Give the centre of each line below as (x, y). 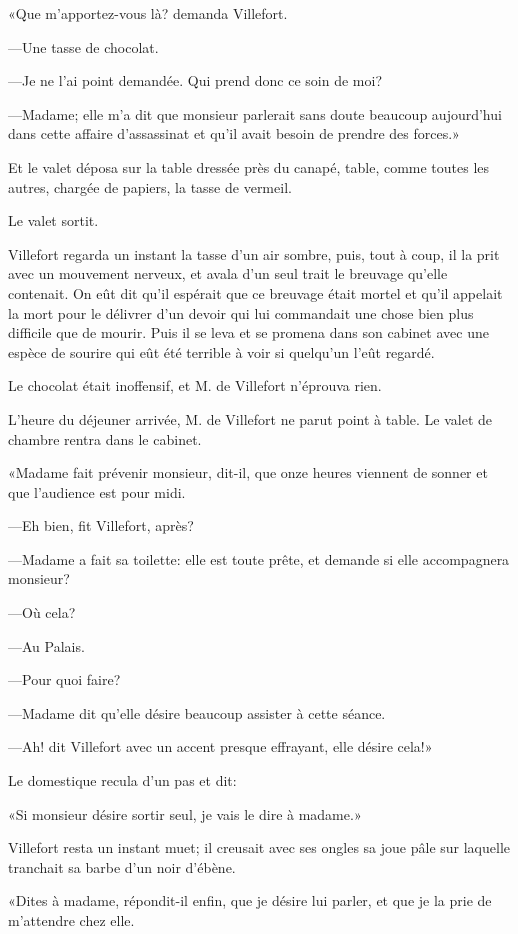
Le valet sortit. (53, 220)
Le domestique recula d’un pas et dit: (122, 780)
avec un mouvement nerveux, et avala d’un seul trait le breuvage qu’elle (228, 273)
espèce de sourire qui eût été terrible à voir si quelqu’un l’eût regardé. (221, 351)
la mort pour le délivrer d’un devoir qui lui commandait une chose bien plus (241, 312)
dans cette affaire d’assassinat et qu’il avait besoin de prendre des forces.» (234, 133)
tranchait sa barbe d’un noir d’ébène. (122, 866)
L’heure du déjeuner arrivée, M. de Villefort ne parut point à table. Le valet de (250, 418)
